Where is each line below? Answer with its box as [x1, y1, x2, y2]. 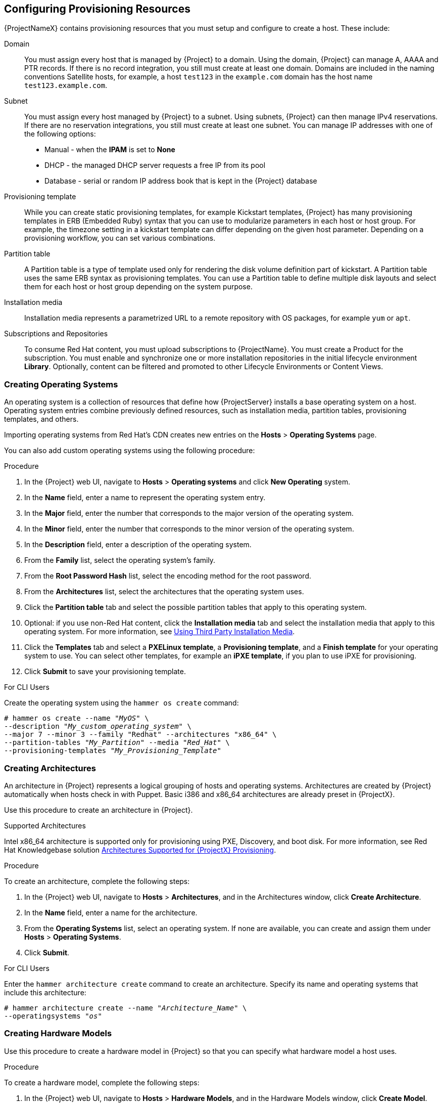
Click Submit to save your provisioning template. [24, 667, 186, 676]
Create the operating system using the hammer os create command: [4, 698, 239, 708]
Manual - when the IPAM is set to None [44, 145, 175, 154]
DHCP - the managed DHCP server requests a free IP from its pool [44, 161, 266, 170]
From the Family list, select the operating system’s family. [24, 556, 216, 565]
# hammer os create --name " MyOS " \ [4, 714, 149, 723]
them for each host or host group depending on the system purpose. [24, 282, 253, 291]
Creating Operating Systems [4, 379, 118, 389]
